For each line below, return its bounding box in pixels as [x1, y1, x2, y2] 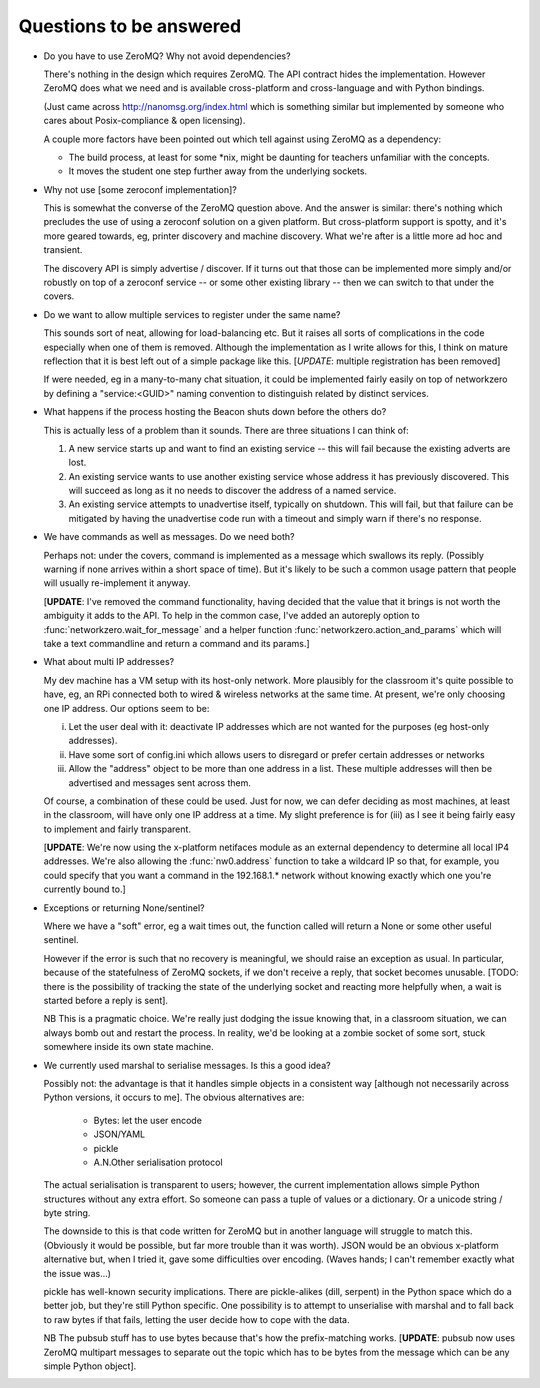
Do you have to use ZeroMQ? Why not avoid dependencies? [43, 50, 291, 62]
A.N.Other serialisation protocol [93, 1156, 224, 1168]
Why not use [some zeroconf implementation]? [43, 183, 237, 195]
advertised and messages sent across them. [68, 776, 252, 789]
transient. [43, 244, 83, 256]
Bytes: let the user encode [93, 1114, 202, 1126]
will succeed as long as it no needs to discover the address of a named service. [68, 485, 397, 497]
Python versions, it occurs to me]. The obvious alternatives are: [43, 1091, 305, 1104]
